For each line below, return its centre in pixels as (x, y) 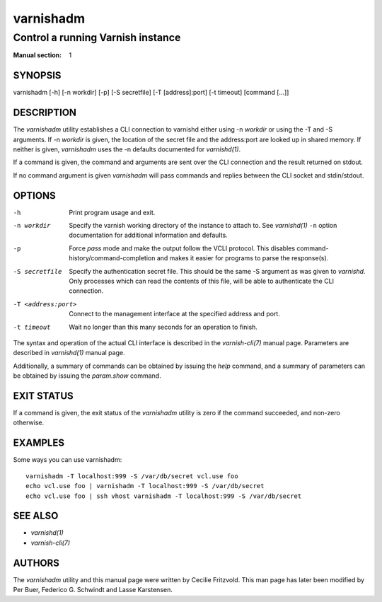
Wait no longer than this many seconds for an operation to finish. (163, 327)
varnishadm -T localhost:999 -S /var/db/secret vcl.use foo (132, 476)
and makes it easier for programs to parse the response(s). (243, 258)
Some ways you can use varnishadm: (68, 460)
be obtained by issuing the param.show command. (87, 376)
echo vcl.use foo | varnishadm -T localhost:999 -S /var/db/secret (145, 486)
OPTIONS (34, 196)
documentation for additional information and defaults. (148, 235)
